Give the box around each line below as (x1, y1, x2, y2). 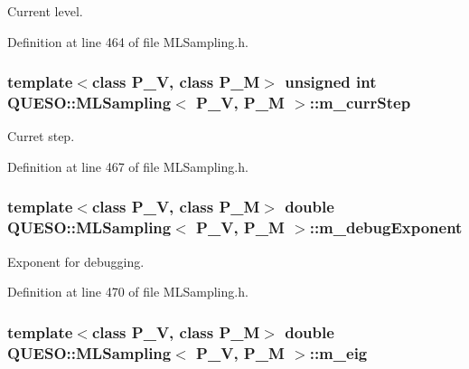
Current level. (7, 2, 83, 20)
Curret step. (7, 127, 75, 146)
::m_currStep (309, 91, 411, 114)
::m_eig (309, 341, 368, 364)
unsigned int (285, 71, 377, 93)
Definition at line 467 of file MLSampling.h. (7, 156, 249, 175)
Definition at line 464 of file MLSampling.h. (7, 32, 249, 51)
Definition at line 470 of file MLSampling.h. (7, 282, 249, 301)
